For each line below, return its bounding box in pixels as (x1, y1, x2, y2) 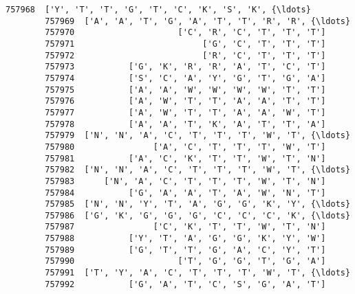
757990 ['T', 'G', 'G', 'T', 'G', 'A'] (45, 256, 326, 267)
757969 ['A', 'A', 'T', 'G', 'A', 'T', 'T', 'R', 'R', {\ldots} (45, 16, 351, 26)
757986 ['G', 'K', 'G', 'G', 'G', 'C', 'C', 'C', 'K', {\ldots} (45, 210, 351, 220)
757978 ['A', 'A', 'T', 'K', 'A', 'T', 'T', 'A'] (45, 119, 326, 129)
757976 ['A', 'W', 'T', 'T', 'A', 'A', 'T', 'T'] (45, 96, 326, 106)
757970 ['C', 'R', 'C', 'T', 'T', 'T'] (45, 27, 326, 38)
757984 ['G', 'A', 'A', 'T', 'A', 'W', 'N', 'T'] (45, 188, 326, 198)
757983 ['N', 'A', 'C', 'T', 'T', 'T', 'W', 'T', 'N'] (45, 176, 326, 186)
